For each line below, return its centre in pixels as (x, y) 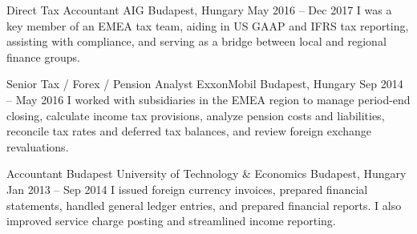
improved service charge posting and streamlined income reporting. (171, 221)
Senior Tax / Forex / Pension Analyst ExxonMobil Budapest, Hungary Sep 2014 (205, 84)
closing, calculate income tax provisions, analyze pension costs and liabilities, (196, 115)
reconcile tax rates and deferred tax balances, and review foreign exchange (189, 131)
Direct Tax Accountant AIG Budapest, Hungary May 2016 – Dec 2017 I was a (199, 10)
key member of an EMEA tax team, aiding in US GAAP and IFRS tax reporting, (208, 25)
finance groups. (43, 56)
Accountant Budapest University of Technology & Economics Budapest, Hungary (206, 173)
